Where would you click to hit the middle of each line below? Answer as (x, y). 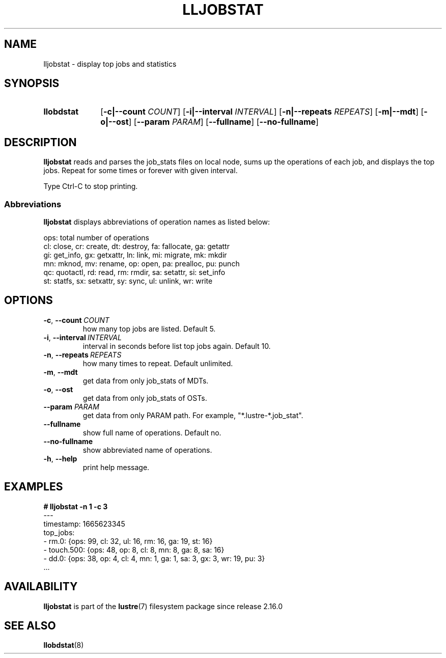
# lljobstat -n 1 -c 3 (76, 506)
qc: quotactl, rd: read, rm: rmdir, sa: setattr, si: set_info (134, 272)
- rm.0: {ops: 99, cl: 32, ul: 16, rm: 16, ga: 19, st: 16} (128, 541)
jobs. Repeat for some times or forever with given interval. (141, 171)
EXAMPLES (34, 487)
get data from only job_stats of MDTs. (146, 380)
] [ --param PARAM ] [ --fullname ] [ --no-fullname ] (224, 122)
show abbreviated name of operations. (147, 450)
